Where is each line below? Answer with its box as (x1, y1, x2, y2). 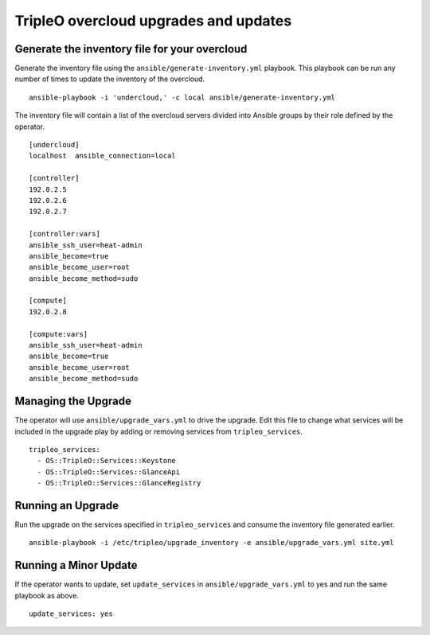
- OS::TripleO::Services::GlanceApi (37, 467, 181, 477)
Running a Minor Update (14, 559, 138, 572)
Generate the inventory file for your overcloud (14, 42, 248, 56)
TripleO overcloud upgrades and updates (14, 12, 292, 29)
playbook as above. (14, 590, 80, 600)
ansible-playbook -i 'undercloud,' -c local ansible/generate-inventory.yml (29, 92, 336, 102)
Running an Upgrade (14, 498, 119, 512)
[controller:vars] (29, 229, 101, 239)
